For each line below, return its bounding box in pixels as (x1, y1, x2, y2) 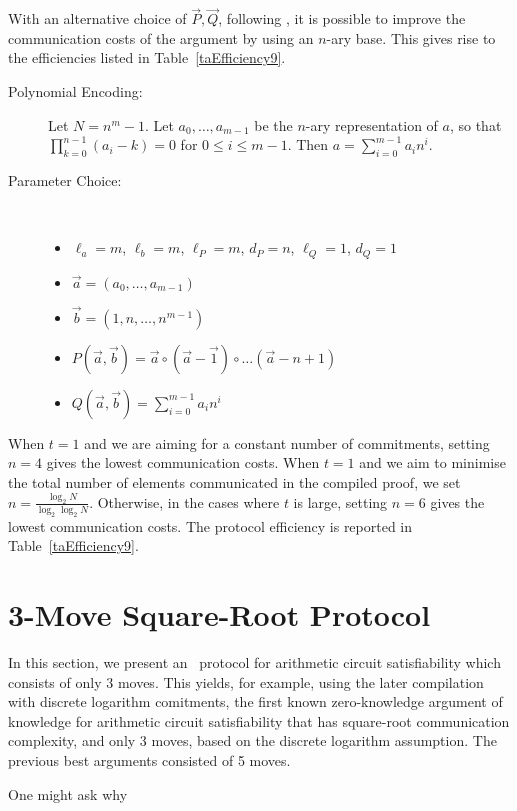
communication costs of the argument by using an (8, 27, 314, 48)
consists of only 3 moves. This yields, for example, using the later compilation (8, 671, 484, 692)
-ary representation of (305, 114, 438, 135)
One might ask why (8, 783, 128, 804)
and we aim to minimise (359, 452, 506, 473)
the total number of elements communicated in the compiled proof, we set (8, 472, 461, 493)
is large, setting (293, 491, 388, 512)
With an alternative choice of (8, 8, 187, 29)
